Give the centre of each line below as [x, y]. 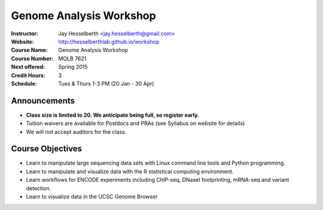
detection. [39, 188]
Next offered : [28, 67]
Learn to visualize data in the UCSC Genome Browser [92, 197]
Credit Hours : [28, 75]
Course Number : [32, 58]
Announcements [43, 101]
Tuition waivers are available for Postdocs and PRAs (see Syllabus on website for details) [135, 123]
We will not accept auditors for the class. [76, 132]
